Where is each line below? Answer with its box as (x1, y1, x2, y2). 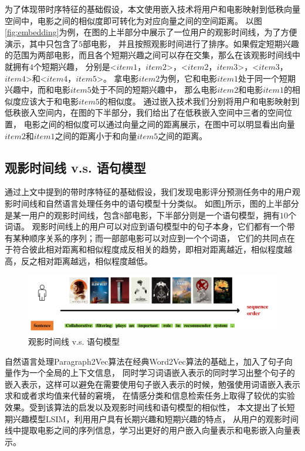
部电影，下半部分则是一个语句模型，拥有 (124, 208, 280, 221)
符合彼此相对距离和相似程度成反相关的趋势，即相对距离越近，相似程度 (12, 243, 284, 255)
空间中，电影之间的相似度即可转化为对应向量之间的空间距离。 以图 (5, 14, 262, 26)
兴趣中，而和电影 (5, 83, 70, 96)
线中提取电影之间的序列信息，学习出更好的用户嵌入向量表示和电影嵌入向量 (5, 424, 292, 436)
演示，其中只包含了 (5, 37, 79, 49)
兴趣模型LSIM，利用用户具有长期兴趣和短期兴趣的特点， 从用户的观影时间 (12, 412, 299, 425)
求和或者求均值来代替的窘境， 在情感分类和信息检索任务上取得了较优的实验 (5, 389, 295, 402)
